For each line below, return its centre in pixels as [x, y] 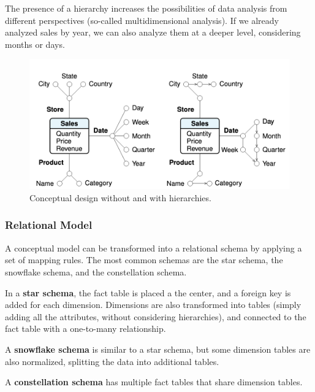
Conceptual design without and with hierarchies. [120, 197]
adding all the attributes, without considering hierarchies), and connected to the [156, 316]
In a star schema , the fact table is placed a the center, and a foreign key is [148, 292]
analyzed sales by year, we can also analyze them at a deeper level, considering [153, 32]
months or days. [35, 44]
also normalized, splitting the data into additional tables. [112, 361]
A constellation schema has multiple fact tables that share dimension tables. [154, 382]
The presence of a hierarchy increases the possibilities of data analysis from [146, 8]
